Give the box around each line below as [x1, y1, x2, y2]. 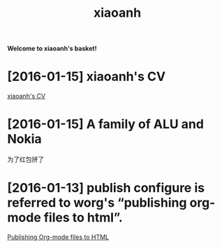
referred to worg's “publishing [7, 195, 187, 211]
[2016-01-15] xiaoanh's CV [7, 68, 166, 85]
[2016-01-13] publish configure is [7, 180, 205, 196]
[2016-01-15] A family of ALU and [7, 117, 205, 132]
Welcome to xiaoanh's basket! [7, 44, 97, 53]
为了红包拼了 [7, 155, 44, 163]
